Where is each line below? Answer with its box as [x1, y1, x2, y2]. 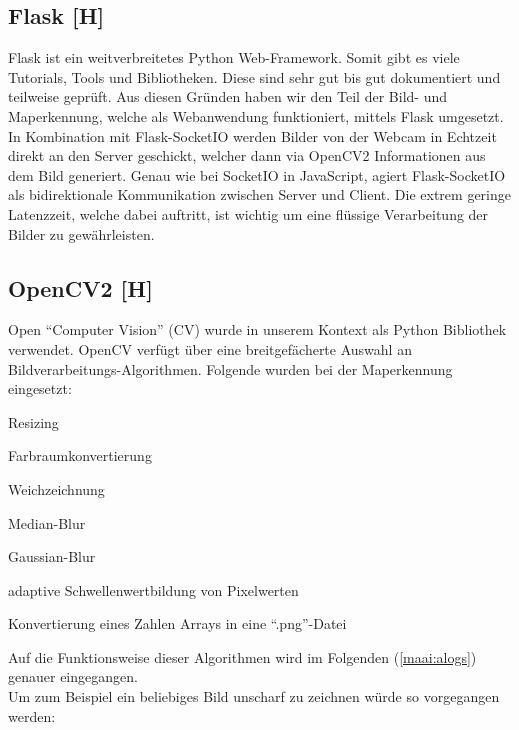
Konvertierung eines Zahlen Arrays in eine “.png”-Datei [8, 613, 347, 634]
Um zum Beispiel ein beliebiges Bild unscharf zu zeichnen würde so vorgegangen [8, 686, 500, 707]
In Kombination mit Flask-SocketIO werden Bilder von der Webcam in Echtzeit [8, 125, 497, 146]
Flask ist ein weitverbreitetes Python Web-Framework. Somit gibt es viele [8, 47, 460, 68]
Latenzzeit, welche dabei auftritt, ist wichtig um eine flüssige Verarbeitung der [8, 203, 489, 224]
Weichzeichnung [8, 478, 105, 499]
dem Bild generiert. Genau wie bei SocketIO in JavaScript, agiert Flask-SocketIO [8, 164, 506, 185]
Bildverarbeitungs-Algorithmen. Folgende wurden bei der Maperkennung [8, 358, 453, 379]
